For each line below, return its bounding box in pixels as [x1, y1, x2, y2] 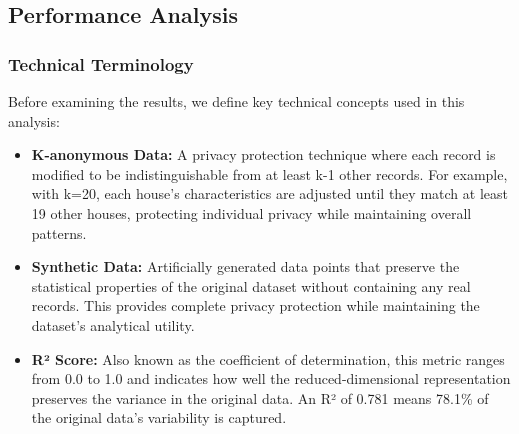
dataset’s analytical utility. [31, 314, 195, 335]
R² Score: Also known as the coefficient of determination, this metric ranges [31, 348, 505, 369]
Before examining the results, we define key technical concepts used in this [8, 91, 465, 111]
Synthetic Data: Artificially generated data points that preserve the [31, 256, 460, 277]
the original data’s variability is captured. [31, 407, 287, 428]
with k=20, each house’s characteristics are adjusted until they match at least [31, 183, 508, 204]
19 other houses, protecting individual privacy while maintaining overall [31, 202, 472, 223]
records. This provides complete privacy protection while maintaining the [31, 295, 480, 316]
